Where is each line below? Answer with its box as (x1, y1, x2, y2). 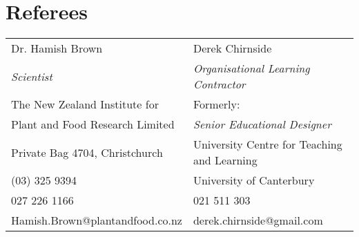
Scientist (11, 68, 52, 84)
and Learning (193, 152, 258, 169)
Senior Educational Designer (193, 116, 331, 133)
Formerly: (193, 96, 240, 113)
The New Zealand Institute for (11, 96, 159, 113)
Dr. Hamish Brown (11, 40, 103, 57)
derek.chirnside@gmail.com (193, 212, 323, 229)
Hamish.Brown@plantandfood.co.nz (11, 212, 182, 229)
